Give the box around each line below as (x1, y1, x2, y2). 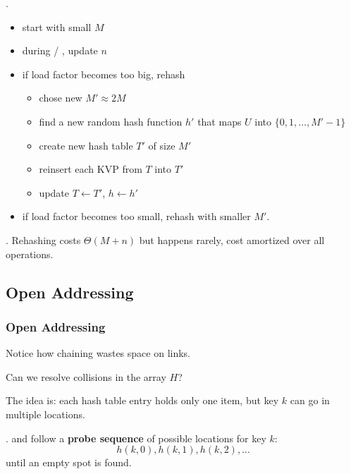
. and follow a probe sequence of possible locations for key (6, 430, 266, 445)
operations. (6, 246, 54, 261)
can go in (290, 393, 330, 408)
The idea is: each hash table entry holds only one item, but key (6, 393, 279, 408)
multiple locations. (6, 406, 85, 421)
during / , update (22, 43, 98, 58)
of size (148, 138, 175, 152)
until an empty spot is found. (6, 455, 132, 470)
